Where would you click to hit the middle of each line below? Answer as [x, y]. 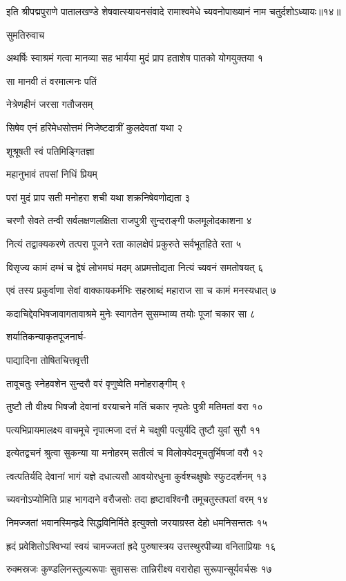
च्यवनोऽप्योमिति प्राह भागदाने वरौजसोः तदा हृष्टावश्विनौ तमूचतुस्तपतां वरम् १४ [137, 499]
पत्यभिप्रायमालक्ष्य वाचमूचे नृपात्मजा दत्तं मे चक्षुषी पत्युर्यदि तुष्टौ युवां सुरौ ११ [134, 429]
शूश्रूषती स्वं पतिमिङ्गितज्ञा [50, 150]
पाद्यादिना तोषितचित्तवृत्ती [48, 359]
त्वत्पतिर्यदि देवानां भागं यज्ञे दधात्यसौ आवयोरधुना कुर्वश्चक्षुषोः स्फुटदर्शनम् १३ [137, 476]
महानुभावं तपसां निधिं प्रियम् [52, 174]
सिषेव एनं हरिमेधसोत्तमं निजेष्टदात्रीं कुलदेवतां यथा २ [95, 127]
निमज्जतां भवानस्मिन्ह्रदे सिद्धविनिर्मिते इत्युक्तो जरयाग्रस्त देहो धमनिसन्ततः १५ [137, 523]
